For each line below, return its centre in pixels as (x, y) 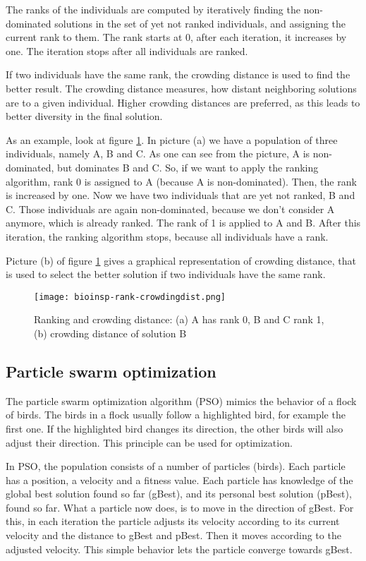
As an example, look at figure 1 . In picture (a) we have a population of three (172, 139)
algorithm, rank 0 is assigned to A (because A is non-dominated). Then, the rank (181, 181)
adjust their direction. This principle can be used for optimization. (149, 442)
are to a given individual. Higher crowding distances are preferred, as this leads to (183, 102)
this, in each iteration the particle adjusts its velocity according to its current (173, 521)
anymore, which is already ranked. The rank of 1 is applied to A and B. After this (183, 223)
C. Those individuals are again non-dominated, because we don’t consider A (170, 209)
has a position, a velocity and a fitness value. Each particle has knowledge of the (179, 479)
